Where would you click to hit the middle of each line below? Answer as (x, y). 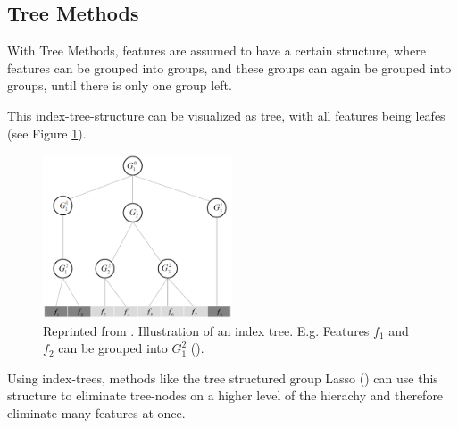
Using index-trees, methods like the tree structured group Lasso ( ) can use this (223, 378)
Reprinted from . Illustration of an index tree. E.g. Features (206, 330)
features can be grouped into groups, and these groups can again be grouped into (229, 67)
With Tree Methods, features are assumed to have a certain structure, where (217, 50)
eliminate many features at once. (96, 412)
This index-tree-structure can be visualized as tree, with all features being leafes (226, 115)
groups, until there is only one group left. (120, 85)
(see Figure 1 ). (47, 133)
